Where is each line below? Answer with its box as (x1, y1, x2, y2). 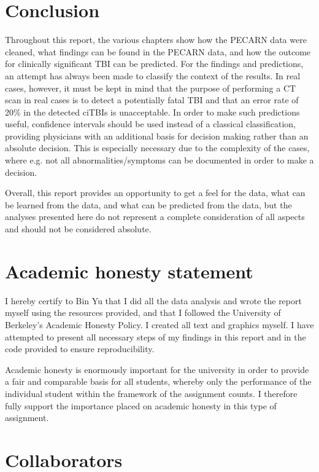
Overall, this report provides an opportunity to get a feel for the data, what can (5, 186, 306, 199)
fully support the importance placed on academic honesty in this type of (5, 399, 277, 412)
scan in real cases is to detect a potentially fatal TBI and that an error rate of (5, 93, 299, 106)
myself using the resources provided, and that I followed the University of (5, 306, 281, 319)
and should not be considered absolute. (5, 222, 152, 235)
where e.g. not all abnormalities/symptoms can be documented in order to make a (5, 154, 314, 167)
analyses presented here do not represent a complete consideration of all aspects (5, 210, 305, 223)
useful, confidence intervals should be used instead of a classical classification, (5, 117, 296, 130)
